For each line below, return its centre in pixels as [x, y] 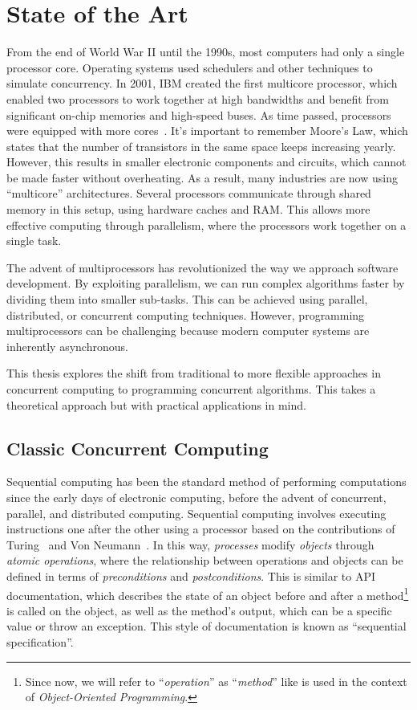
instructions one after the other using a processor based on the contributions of [201, 529]
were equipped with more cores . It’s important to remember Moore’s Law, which [207, 131]
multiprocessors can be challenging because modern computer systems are [188, 331]
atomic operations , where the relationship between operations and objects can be [205, 560]
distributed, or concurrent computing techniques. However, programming [186, 314]
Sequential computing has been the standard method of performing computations [206, 481]
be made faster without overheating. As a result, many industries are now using [202, 177]
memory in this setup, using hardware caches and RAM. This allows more [188, 209]
